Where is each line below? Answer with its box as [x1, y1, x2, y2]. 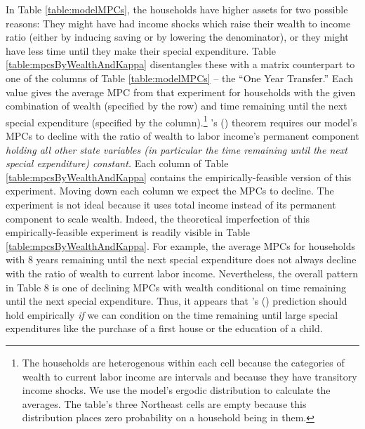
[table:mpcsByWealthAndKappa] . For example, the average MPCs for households [6, 238, 356, 253]
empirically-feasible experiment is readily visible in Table [6, 225, 251, 239]
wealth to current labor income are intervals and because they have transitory [22, 369, 357, 383]
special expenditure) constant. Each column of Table [6, 156, 229, 171]
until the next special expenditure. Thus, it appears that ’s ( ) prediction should [6, 293, 347, 308]
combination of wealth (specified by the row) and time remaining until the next [6, 98, 347, 113]
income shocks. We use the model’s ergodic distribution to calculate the [22, 383, 331, 397]
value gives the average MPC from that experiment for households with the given [6, 84, 356, 99]
